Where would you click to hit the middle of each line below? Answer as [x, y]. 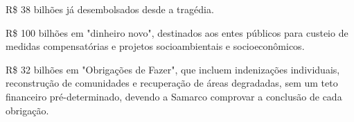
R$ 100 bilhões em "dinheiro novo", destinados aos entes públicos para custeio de [177, 32]
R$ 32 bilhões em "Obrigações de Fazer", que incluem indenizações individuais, [173, 69]
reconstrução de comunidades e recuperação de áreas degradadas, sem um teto [172, 83]
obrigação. [27, 110]
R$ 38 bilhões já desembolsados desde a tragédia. [110, 9]
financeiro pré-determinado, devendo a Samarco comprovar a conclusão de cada [174, 96]
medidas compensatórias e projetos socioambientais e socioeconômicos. [155, 46]
